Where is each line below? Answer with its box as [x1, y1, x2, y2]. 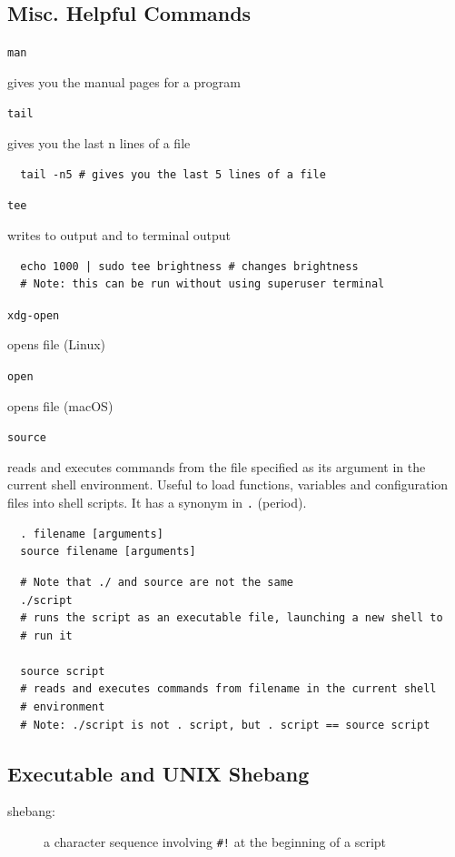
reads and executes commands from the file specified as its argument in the [7, 457, 426, 476]
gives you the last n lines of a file [7, 134, 191, 153]
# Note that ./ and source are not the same [20, 575, 293, 589]
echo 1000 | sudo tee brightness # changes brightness [20, 259, 359, 273]
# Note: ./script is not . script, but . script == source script [20, 718, 430, 731]
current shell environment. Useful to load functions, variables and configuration [7, 475, 449, 494]
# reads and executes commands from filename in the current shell [20, 682, 437, 696]
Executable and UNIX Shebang [7, 759, 310, 787]
